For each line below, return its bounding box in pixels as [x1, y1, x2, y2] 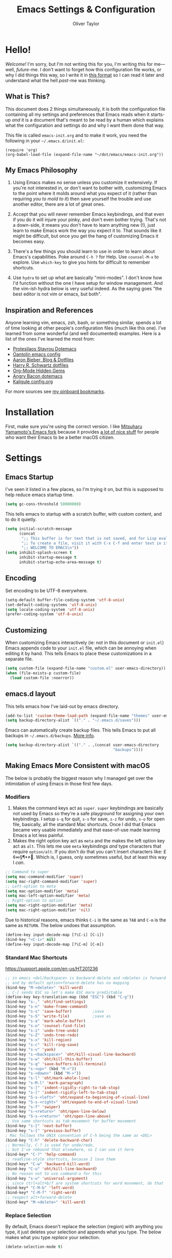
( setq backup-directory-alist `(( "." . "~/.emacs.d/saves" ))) [5, 718, 141, 723]
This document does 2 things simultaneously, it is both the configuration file [5, 106, 165, 112]
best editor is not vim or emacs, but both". [12, 291, 101, 297]
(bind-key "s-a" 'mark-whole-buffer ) [5, 1018, 86, 1024]
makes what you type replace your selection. [5, 1234, 100, 1241]
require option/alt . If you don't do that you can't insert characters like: [12, 849, 163, 855]
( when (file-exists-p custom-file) [5, 671, 81, 676]
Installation [5, 406, 54, 418]
